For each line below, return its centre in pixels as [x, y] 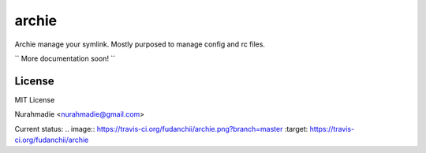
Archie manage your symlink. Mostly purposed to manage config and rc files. [140, 44]
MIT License [35, 99]
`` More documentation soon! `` [65, 58]
